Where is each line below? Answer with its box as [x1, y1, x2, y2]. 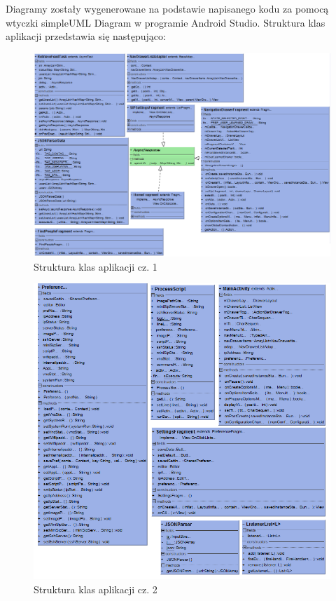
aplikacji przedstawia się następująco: [6, 29, 166, 43]
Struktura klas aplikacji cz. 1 [34, 259, 157, 274]
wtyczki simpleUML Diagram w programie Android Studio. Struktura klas [6, 15, 325, 29]
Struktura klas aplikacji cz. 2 [34, 581, 157, 596]
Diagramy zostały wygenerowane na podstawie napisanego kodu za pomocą [6, 1, 329, 15]
